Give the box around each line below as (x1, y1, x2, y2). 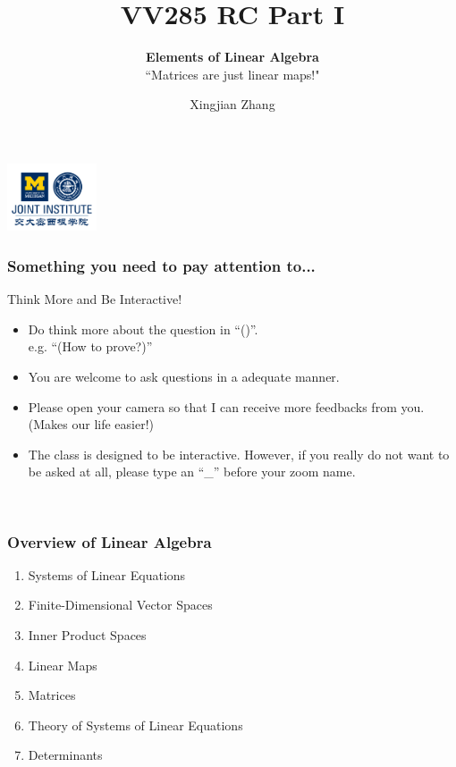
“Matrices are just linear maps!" (145, 64, 320, 83)
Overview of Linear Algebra (7, 530, 212, 552)
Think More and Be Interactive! (7, 290, 182, 308)
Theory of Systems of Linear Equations (28, 715, 243, 734)
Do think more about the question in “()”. (28, 319, 258, 338)
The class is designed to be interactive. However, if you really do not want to (28, 444, 450, 463)
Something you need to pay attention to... (7, 255, 316, 276)
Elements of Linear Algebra (146, 47, 319, 66)
